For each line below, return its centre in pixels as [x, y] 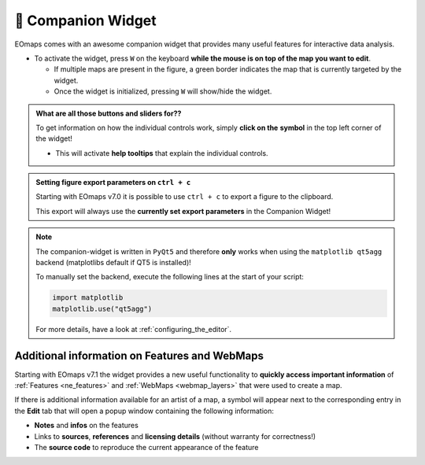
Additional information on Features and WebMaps [139, 355]
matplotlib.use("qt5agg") [102, 308]
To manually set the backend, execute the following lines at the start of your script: [170, 277]
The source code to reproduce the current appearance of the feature [146, 448]
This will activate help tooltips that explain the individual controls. [162, 153]
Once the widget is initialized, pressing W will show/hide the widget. [163, 91]
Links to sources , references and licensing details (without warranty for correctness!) [175, 436]
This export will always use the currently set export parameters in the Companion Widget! [183, 211]
